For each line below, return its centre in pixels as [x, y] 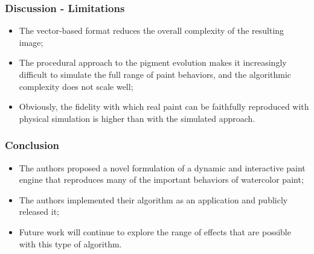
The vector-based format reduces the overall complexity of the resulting [152, 30]
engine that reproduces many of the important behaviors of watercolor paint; [161, 179]
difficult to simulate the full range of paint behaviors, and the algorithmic [155, 74]
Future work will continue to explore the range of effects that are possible [155, 231]
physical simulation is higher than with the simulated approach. [137, 118]
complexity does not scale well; [76, 86]
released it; [39, 211]
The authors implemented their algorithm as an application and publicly [153, 199]
